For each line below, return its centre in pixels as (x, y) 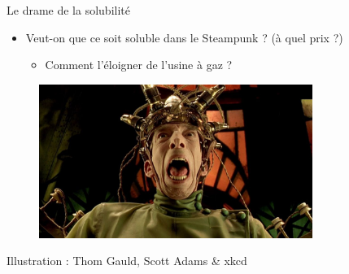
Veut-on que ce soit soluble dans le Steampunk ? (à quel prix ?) (184, 37)
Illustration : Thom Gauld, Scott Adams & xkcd (127, 261)
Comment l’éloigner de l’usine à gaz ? (139, 65)
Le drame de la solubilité (68, 10)
